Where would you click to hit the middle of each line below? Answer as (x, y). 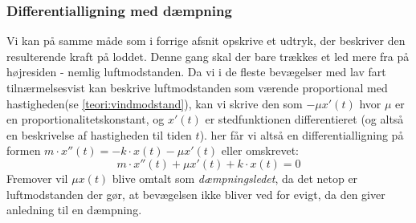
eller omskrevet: (260, 150)
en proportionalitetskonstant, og (86, 119)
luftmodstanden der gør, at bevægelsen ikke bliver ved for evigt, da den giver (196, 194)
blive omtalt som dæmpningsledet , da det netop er (235, 178)
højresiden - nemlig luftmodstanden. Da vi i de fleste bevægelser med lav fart (196, 72)
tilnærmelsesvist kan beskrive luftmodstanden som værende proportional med (197, 87)
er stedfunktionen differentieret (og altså (304, 119)
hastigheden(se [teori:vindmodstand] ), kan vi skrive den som (155, 103)
